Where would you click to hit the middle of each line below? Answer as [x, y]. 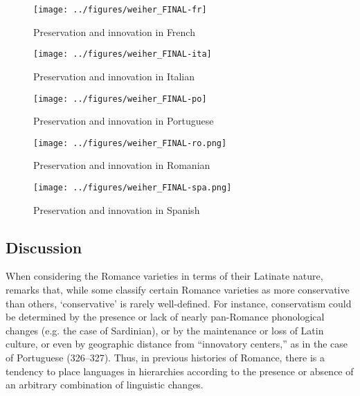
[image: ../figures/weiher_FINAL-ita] [123, 54]
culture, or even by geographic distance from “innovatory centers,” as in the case [177, 344]
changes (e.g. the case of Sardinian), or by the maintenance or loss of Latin [165, 330]
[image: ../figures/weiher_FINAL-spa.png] [133, 188]
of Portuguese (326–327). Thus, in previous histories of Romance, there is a [165, 358]
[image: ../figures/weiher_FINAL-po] [120, 99]
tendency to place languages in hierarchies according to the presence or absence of [180, 371]
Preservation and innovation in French [114, 31]
